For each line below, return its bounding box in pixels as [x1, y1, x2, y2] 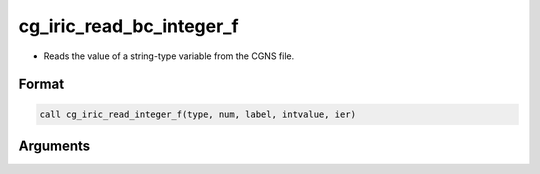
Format [18, 76, 65, 93]
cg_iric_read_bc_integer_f [18, 15, 239, 37]
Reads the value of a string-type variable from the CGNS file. [43, 50, 295, 62]
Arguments [18, 137, 91, 154]
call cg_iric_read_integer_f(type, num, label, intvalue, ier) [39, 108, 357, 120]
